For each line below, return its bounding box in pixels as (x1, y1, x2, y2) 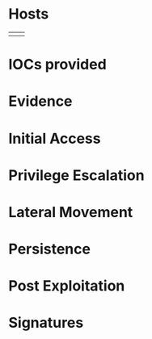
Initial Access (8, 129, 101, 148)
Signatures (8, 314, 84, 332)
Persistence (8, 240, 91, 258)
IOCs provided (8, 56, 107, 73)
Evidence (8, 92, 73, 111)
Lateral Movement (8, 203, 133, 221)
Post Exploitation (8, 277, 125, 295)
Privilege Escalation (8, 166, 145, 184)
